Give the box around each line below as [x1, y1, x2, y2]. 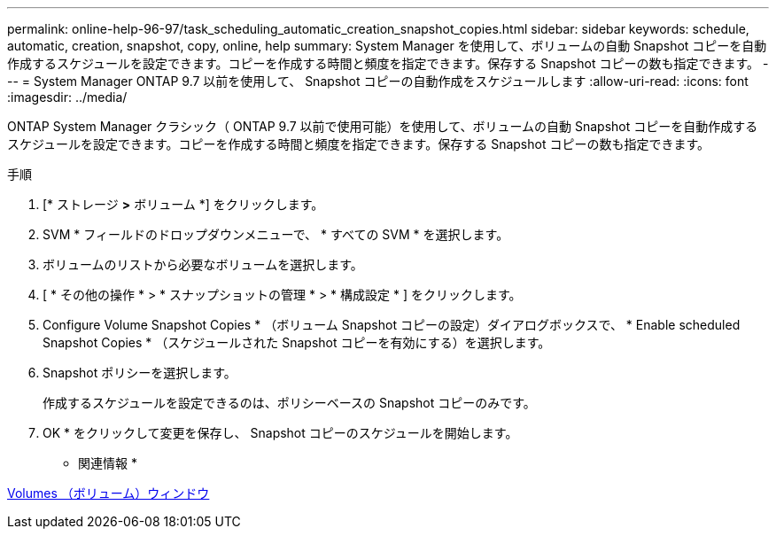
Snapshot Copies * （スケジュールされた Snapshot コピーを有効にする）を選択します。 [43, 335, 551, 350]
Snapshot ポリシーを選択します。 [43, 365, 237, 380]
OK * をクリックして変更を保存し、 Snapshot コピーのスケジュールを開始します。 [43, 425, 518, 440]
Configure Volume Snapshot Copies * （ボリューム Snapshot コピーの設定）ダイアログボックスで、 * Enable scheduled [43, 317, 741, 332]
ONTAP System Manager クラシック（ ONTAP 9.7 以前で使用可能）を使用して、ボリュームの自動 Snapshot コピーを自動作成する [7, 119, 758, 134]
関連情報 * [78, 455, 137, 470]
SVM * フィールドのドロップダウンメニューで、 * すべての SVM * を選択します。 [43, 227, 509, 242]
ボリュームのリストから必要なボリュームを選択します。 [43, 257, 363, 272]
